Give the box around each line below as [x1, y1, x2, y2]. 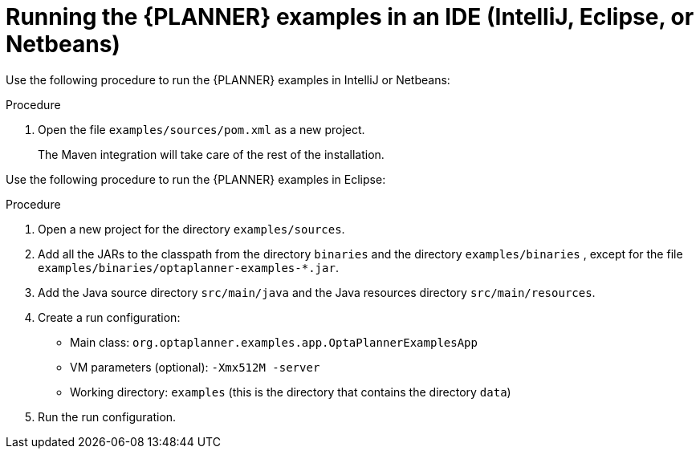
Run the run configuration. [38, 409, 177, 424]
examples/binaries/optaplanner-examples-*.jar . [38, 260, 339, 274]
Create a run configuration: [38, 310, 181, 324]
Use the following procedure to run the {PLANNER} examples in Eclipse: [6, 172, 386, 186]
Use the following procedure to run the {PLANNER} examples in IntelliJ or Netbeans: [6, 72, 450, 87]
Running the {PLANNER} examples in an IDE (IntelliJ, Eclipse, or [6, 3, 694, 30]
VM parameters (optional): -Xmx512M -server [70, 360, 320, 374]
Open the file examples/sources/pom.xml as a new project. [38, 122, 365, 136]
